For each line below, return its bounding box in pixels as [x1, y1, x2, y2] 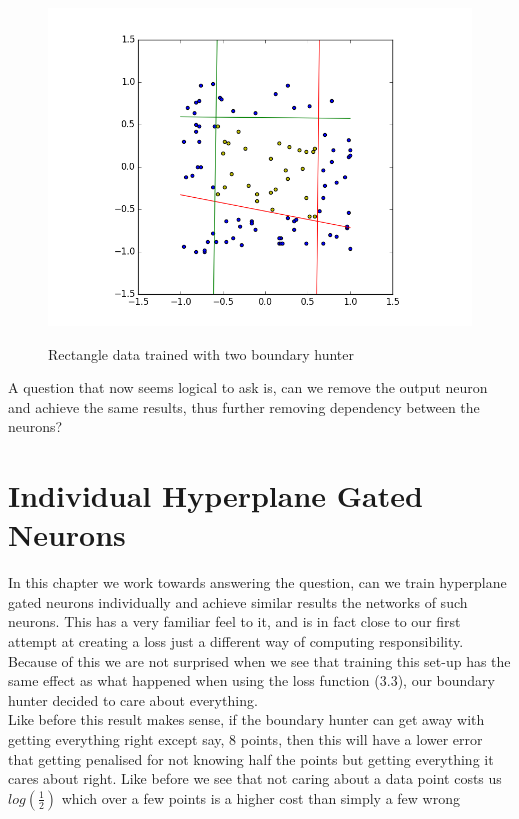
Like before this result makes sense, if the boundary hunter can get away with [8, 709, 485, 730]
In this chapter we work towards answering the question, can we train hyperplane [8, 572, 507, 593]
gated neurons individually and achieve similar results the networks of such [8, 591, 468, 612]
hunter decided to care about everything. [8, 689, 258, 710]
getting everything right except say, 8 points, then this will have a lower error [8, 729, 483, 750]
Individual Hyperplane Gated [8, 475, 423, 516]
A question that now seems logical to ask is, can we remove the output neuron [8, 377, 488, 398]
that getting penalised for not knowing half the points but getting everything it [8, 748, 494, 769]
